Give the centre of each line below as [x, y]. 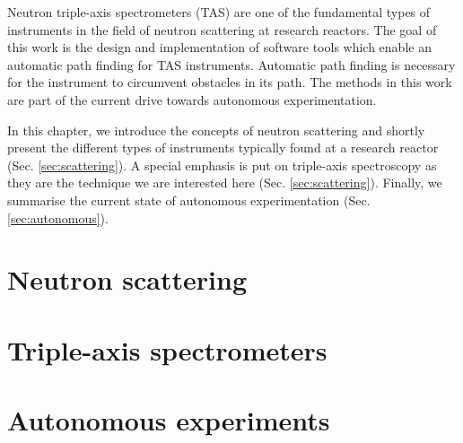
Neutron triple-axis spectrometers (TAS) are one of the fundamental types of [219, 12]
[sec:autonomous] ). [58, 217]
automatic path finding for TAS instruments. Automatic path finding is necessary [231, 64]
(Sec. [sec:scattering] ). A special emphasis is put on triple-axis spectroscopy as [222, 165]
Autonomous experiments [169, 420]
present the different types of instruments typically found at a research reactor [223, 148]
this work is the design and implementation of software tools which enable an [219, 47]
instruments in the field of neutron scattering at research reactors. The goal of [222, 29]
